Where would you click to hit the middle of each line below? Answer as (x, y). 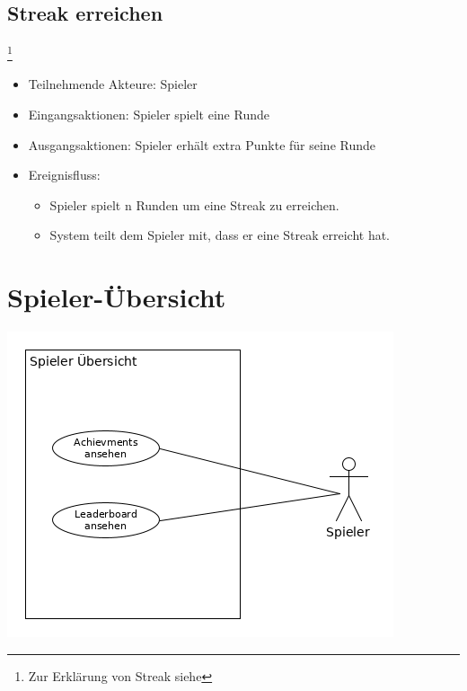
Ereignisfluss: (64, 175)
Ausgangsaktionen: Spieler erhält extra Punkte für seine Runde (202, 144)
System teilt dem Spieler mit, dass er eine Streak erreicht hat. (220, 235)
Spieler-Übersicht (117, 297)
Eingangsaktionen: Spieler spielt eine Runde (149, 115)
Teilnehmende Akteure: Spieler (113, 84)
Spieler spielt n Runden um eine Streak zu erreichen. (194, 204)
